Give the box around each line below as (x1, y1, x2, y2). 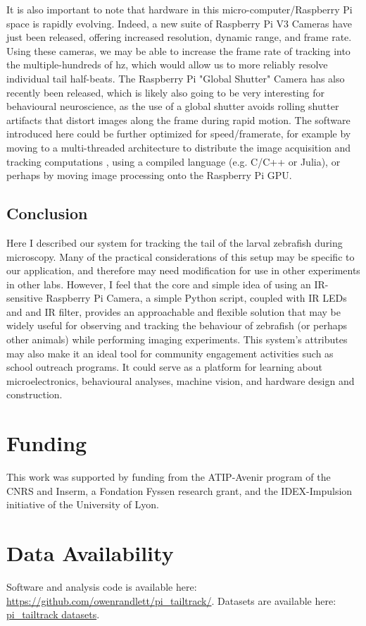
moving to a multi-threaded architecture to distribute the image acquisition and (6, 140, 351, 154)
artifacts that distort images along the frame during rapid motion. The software (6, 112, 351, 127)
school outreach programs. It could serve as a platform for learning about (6, 360, 322, 374)
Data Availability (6, 539, 174, 567)
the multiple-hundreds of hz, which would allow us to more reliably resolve (6, 57, 328, 72)
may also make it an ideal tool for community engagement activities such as (6, 345, 334, 360)
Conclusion (6, 202, 88, 224)
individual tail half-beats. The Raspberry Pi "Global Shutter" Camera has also (6, 70, 345, 85)
